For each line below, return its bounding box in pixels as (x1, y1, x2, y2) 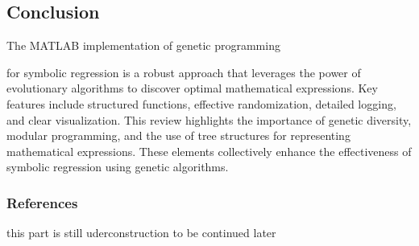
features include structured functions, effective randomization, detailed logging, (6, 95, 396, 112)
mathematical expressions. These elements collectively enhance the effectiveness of (6, 142, 412, 159)
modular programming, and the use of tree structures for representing (6, 127, 351, 144)
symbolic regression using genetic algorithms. (6, 158, 229, 175)
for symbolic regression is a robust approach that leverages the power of (6, 64, 361, 80)
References (6, 192, 78, 212)
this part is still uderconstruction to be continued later (6, 224, 276, 241)
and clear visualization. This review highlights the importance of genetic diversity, (6, 111, 412, 128)
